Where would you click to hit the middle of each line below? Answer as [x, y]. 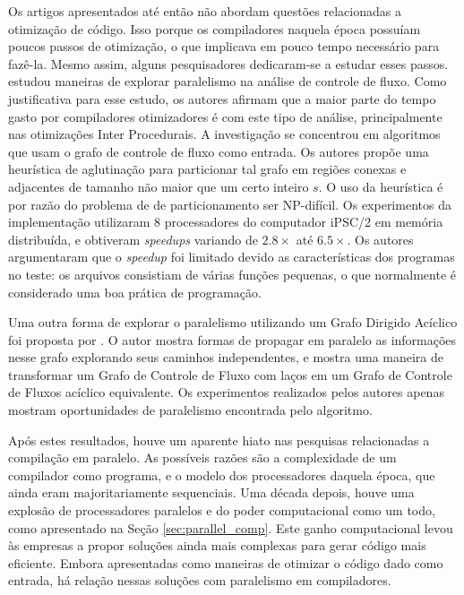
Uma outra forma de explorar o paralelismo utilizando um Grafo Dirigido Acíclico [233, 322]
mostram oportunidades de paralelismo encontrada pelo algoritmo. [190, 410]
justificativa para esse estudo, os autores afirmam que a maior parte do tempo [222, 98]
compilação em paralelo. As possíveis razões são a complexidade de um [202, 457]
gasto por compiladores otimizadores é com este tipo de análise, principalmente [225, 116]
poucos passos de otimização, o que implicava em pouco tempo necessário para [224, 46]
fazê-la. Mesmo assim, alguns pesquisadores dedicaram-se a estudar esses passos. [228, 63]
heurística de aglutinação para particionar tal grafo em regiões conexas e [207, 169]
